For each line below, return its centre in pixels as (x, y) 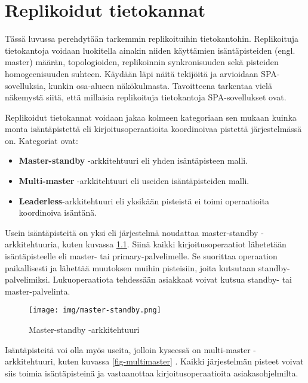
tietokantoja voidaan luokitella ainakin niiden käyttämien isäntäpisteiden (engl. (150, 50)
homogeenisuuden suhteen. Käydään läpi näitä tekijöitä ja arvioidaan (132, 73)
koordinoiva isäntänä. (58, 212)
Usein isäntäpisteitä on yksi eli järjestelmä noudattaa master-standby (132, 232)
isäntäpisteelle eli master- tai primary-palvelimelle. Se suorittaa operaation (141, 256)
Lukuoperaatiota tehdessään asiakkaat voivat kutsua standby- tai (173, 279)
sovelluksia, (25, 85)
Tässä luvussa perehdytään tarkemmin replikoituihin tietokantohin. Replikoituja (152, 39)
